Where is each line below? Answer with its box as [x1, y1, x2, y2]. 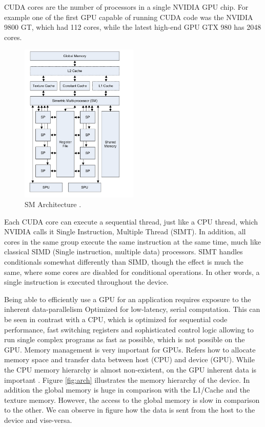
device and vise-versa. [4, 414, 72, 425]
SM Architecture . [25, 199, 81, 210]
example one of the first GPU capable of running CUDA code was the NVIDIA [4, 11, 253, 22]
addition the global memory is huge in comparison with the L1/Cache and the [4, 384, 250, 395]
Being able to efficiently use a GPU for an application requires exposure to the [4, 293, 251, 304]
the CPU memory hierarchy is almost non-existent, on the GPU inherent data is [4, 364, 257, 375]
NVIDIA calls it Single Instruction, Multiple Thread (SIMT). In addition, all [4, 226, 246, 237]
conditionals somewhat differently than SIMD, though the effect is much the [4, 256, 243, 267]
